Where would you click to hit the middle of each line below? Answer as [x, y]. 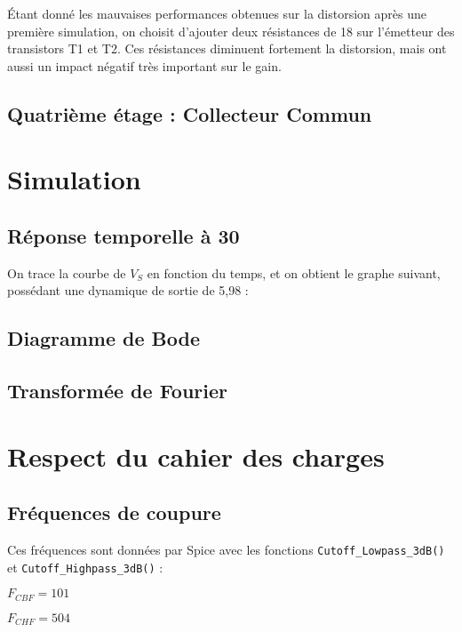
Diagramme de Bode [104, 338]
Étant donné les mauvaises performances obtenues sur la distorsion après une [217, 13]
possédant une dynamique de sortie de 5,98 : [128, 290]
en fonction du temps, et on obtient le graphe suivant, [294, 272]
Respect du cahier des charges [196, 456]
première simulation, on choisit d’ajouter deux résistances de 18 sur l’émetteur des [231, 31]
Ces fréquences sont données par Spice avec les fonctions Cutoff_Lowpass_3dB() [226, 550]
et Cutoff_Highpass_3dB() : [85, 567]
